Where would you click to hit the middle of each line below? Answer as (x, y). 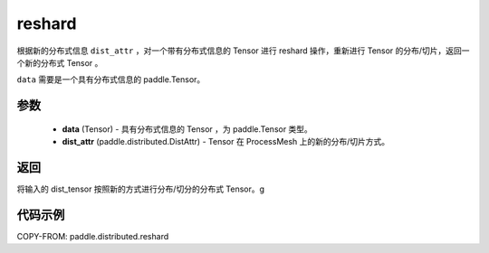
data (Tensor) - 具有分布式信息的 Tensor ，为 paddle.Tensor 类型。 (187, 129)
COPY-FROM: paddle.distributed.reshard (93, 236)
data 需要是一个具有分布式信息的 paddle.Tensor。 (111, 80)
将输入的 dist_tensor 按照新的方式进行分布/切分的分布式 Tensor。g (141, 189)
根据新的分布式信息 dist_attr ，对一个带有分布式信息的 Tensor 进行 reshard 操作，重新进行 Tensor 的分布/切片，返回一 (243, 51)
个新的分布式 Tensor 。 (60, 62)
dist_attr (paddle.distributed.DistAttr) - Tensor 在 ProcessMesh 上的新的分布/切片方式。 (226, 142)
